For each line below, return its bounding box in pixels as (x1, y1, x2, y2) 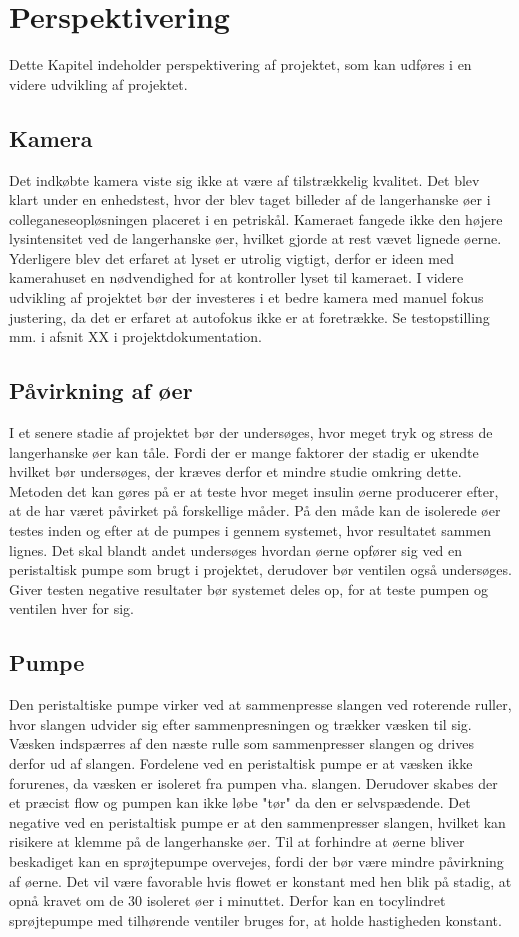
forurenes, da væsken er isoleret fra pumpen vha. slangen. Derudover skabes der (9, 772, 498, 793)
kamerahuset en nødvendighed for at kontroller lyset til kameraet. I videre (9, 267, 464, 288)
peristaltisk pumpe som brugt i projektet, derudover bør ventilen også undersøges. (9, 559, 512, 580)
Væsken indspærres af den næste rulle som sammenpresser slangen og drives (9, 733, 474, 754)
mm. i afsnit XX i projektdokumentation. (9, 326, 262, 347)
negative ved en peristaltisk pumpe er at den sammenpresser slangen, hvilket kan (9, 811, 506, 832)
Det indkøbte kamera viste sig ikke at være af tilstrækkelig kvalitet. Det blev (9, 169, 480, 190)
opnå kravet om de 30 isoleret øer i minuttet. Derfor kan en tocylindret (9, 890, 446, 911)
